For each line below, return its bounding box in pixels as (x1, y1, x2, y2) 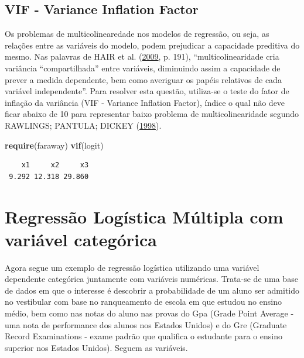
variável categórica (5, 227, 157, 251)
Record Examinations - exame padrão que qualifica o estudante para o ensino (5, 330, 283, 342)
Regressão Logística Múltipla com (5, 204, 283, 228)
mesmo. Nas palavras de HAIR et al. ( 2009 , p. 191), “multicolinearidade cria (5, 50, 279, 63)
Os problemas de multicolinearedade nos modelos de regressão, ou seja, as (5, 27, 269, 40)
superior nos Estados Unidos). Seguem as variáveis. (5, 341, 188, 353)
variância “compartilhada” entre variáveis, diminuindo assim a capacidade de (5, 61, 281, 74)
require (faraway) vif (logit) (5, 139, 104, 151)
